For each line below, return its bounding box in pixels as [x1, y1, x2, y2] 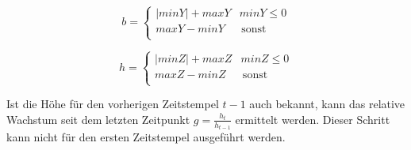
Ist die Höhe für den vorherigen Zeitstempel [6, 96, 219, 112]
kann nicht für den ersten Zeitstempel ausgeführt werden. [6, 129, 286, 145]
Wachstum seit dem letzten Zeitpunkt [6, 111, 190, 127]
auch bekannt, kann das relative [249, 96, 405, 112]
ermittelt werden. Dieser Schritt [235, 111, 390, 127]
